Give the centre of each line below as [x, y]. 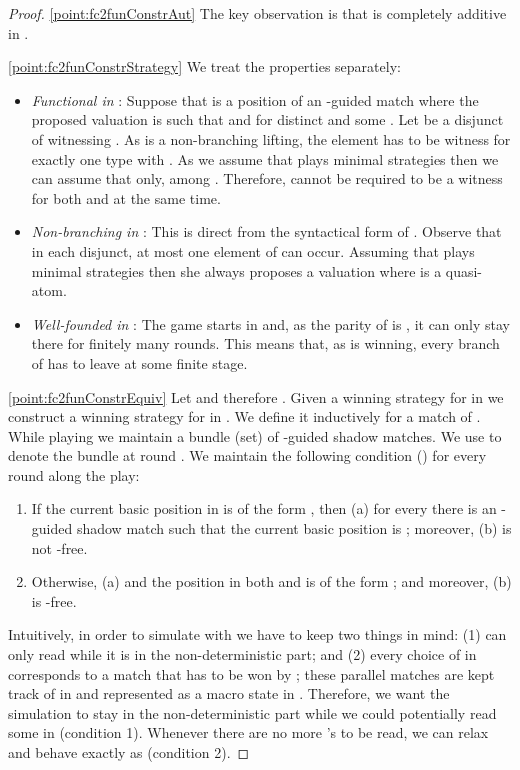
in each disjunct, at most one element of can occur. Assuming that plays [253, 250]
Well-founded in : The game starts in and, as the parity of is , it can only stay [270, 323]
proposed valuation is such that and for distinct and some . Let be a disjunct [267, 119]
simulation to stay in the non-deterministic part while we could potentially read [252, 712]
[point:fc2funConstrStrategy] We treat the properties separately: [204, 66]
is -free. [54, 600]
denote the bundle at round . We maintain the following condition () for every [247, 455]
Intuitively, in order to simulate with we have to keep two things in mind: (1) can [257, 634]
